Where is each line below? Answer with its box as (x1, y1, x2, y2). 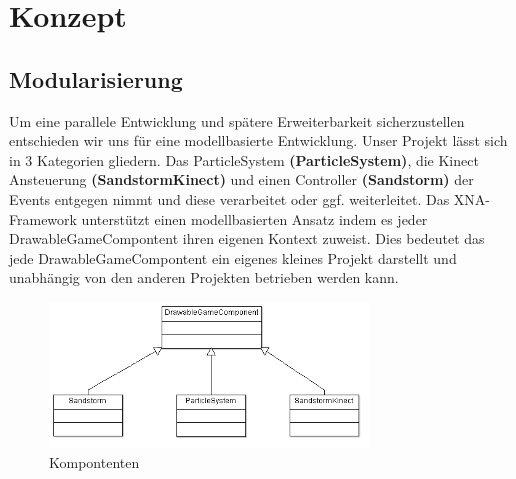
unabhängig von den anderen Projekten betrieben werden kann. (9, 267, 399, 288)
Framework (9, 208, 77, 229)
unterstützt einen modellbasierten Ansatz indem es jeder (81, 208, 428, 229)
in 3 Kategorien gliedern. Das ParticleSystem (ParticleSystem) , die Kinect (9, 149, 479, 170)
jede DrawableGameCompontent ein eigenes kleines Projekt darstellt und (9, 247, 457, 268)
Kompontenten (49, 451, 140, 472)
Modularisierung (9, 63, 183, 94)
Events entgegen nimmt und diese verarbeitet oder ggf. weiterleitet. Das (9, 188, 450, 209)
